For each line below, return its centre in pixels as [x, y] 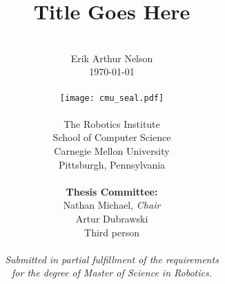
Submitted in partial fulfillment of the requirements [112, 259]
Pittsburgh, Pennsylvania [112, 164]
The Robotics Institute [112, 123]
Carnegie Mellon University [112, 150]
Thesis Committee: [112, 191]
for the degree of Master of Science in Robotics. [112, 273]
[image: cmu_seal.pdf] [112, 98]
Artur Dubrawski [112, 218]
